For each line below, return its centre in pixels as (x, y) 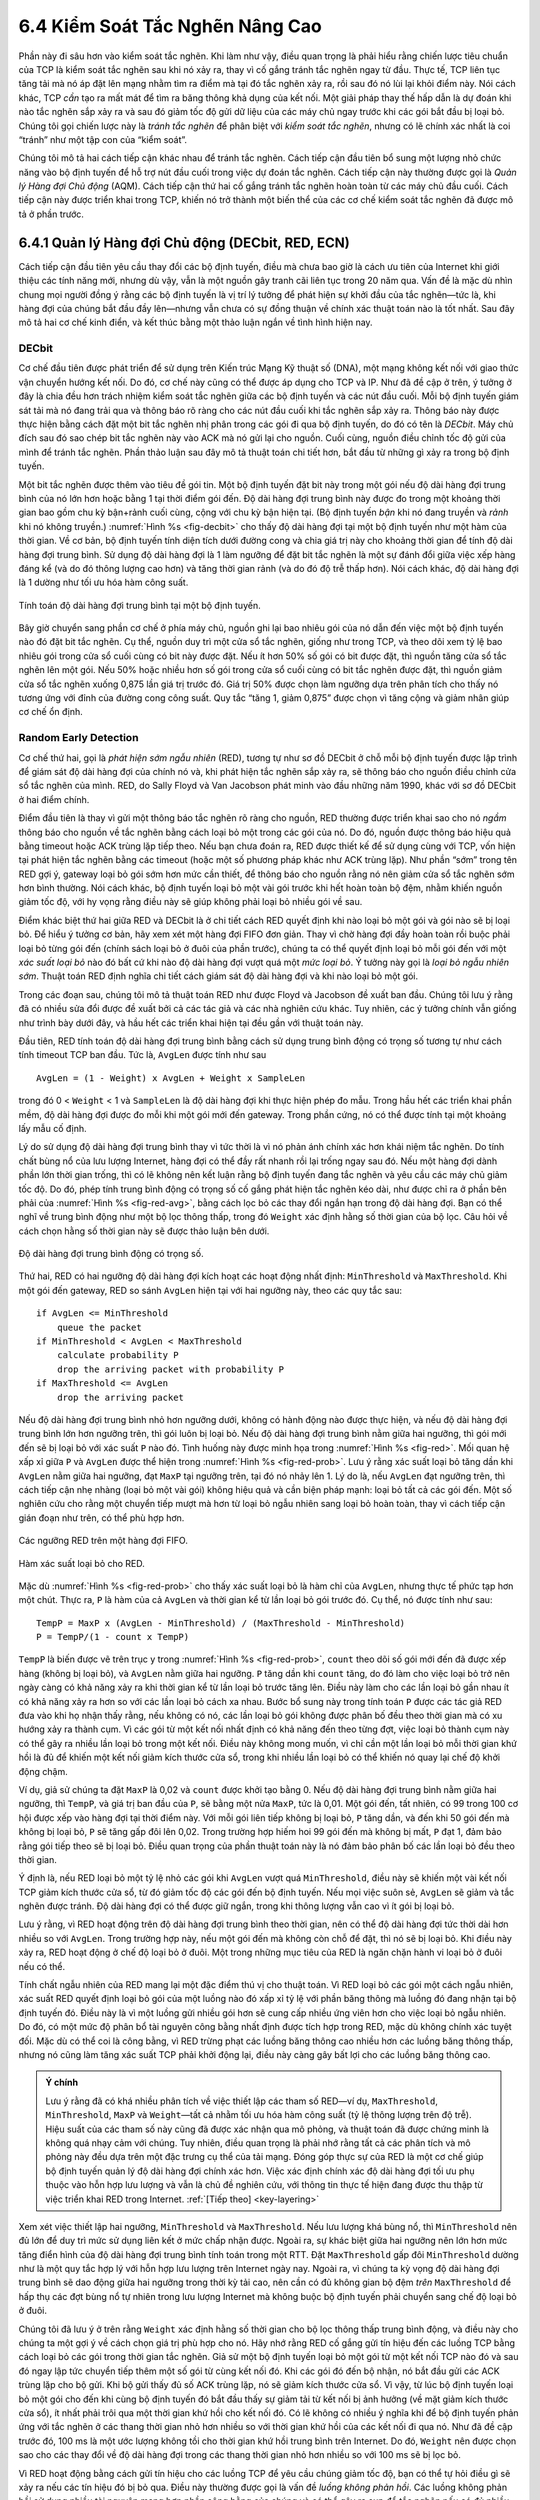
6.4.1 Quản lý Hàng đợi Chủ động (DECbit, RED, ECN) (184, 242)
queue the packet (99, 1327)
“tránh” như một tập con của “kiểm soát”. (103, 139)
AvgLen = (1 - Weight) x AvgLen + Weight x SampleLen (170, 1078)
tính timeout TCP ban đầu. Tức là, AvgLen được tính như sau (142, 1055)
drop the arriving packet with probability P (170, 1369)
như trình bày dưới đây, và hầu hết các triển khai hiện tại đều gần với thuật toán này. (191, 1022)
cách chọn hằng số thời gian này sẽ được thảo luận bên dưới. (144, 1231)
